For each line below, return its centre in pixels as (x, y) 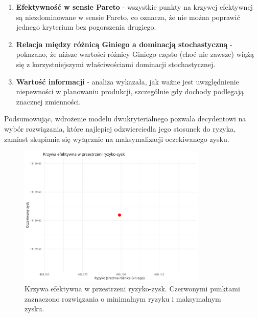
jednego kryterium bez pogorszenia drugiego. (86, 27)
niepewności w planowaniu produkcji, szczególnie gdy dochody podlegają (130, 91)
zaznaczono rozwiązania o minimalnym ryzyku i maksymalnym (123, 298)
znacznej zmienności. (49, 101)
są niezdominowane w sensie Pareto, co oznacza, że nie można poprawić (128, 17)
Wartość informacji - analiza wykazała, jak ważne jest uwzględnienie (127, 81)
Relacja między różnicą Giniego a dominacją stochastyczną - (124, 44)
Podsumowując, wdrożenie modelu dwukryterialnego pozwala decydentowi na (125, 119)
